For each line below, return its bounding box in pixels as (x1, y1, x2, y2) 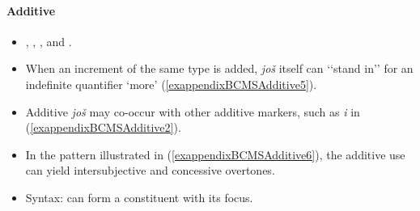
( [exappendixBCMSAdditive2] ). (25, 119, 181, 136)
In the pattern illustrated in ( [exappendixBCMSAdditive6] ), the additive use (25, 146, 405, 162)
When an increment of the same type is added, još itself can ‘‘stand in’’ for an (25, 60, 414, 77)
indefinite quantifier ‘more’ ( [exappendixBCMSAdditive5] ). (25, 75, 317, 92)
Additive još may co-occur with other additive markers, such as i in (25, 103, 360, 120)
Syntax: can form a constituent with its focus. (25, 188, 253, 205)
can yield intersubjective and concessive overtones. (25, 162, 275, 179)
